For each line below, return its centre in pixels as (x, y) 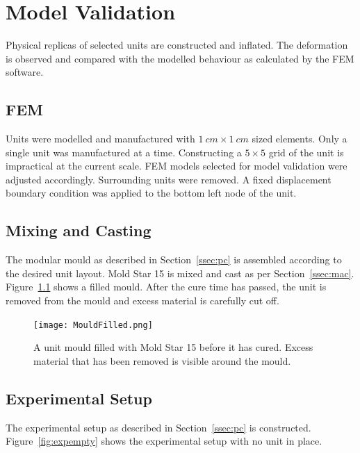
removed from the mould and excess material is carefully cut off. (142, 300)
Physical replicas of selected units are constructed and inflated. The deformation (177, 45)
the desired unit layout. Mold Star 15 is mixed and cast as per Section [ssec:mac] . (180, 273)
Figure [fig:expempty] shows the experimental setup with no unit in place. (164, 441)
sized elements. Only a (300, 139)
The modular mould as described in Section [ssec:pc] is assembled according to (174, 260)
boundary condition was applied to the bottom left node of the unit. (151, 193)
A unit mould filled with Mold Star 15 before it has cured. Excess (173, 347)
